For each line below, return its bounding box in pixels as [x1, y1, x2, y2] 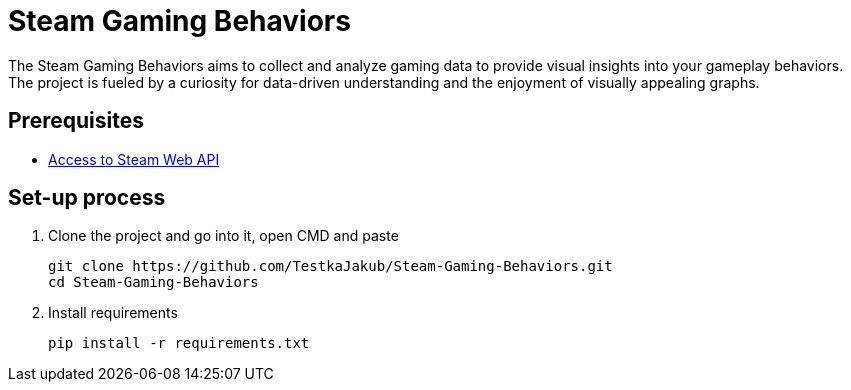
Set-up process [8, 185, 166, 211]
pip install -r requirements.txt [48, 335, 310, 352]
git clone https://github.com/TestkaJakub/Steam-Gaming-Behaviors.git [48, 258, 613, 275]
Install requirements [48, 304, 178, 322]
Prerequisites [8, 108, 144, 134]
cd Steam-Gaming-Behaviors [48, 274, 259, 291]
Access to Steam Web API [48, 150, 220, 168]
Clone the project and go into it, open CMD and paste [48, 227, 399, 245]
